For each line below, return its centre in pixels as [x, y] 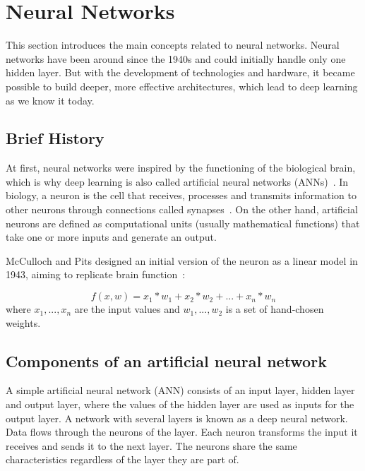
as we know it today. [50, 100]
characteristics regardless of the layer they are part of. [122, 459]
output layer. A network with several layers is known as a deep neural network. [177, 418]
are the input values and [127, 309]
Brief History [55, 138]
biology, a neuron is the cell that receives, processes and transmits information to [181, 195]
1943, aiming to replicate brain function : [96, 274]
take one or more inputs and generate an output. [111, 237]
